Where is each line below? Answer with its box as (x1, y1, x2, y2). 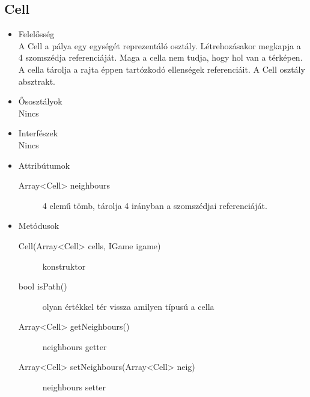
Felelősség (18, 28, 55, 40)
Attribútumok (18, 159, 70, 171)
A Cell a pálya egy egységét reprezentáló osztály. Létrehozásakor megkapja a (18, 39, 301, 52)
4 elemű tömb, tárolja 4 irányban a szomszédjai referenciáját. (42, 199, 267, 211)
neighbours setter (42, 381, 106, 393)
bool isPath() (18, 280, 67, 292)
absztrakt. (18, 74, 55, 87)
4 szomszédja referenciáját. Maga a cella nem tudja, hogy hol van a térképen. (18, 51, 303, 64)
